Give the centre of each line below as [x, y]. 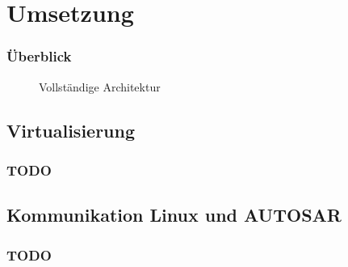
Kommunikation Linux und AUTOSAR [174, 215]
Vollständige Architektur [100, 86]
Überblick [39, 56]
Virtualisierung [71, 130]
